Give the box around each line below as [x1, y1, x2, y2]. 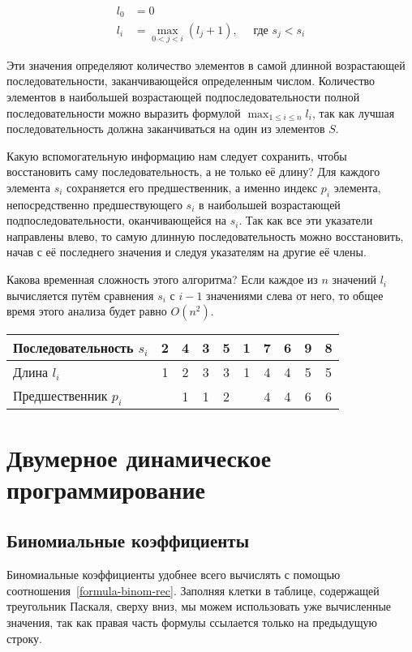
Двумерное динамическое [6, 440, 272, 474]
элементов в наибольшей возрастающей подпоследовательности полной [6, 88, 360, 105]
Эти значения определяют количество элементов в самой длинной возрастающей [6, 56, 406, 73]
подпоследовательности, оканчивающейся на [6, 212, 227, 229]
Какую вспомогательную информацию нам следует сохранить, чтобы [6, 147, 347, 164]
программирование [6, 472, 205, 505]
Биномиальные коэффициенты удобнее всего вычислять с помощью [6, 566, 341, 583]
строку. [6, 629, 42, 646]
